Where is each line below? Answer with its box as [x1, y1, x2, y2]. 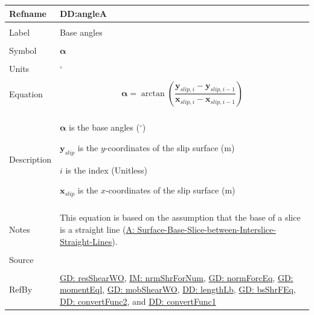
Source [9, 253, 34, 265]
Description [9, 152, 51, 165]
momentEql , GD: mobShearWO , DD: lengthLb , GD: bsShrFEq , [59, 283, 296, 296]
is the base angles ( [69, 121, 139, 134]
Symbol [9, 44, 37, 56]
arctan [141, 89, 165, 98]
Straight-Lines [59, 235, 112, 247]
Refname [9, 7, 46, 19]
